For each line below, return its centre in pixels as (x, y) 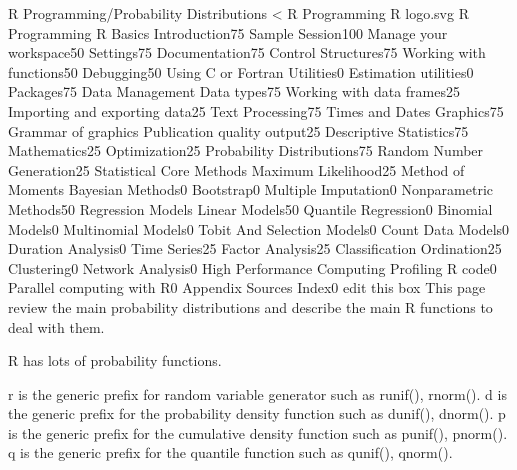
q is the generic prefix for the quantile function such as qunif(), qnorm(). (230, 452)
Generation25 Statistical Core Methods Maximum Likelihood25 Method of (236, 169)
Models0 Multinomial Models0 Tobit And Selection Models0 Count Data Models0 (259, 228)
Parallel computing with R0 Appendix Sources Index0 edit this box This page (247, 287)
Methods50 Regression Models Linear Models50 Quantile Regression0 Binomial (250, 208)
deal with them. (56, 326)
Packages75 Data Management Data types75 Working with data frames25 (234, 91)
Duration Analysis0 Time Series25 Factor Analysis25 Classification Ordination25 (255, 248)
